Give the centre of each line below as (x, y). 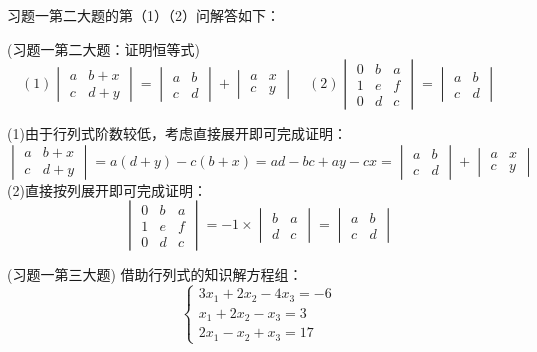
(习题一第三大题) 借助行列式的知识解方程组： (155, 274)
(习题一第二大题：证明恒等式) (103, 48)
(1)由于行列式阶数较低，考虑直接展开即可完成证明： (177, 133)
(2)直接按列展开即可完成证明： (107, 189)
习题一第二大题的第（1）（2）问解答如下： (143, 15)
